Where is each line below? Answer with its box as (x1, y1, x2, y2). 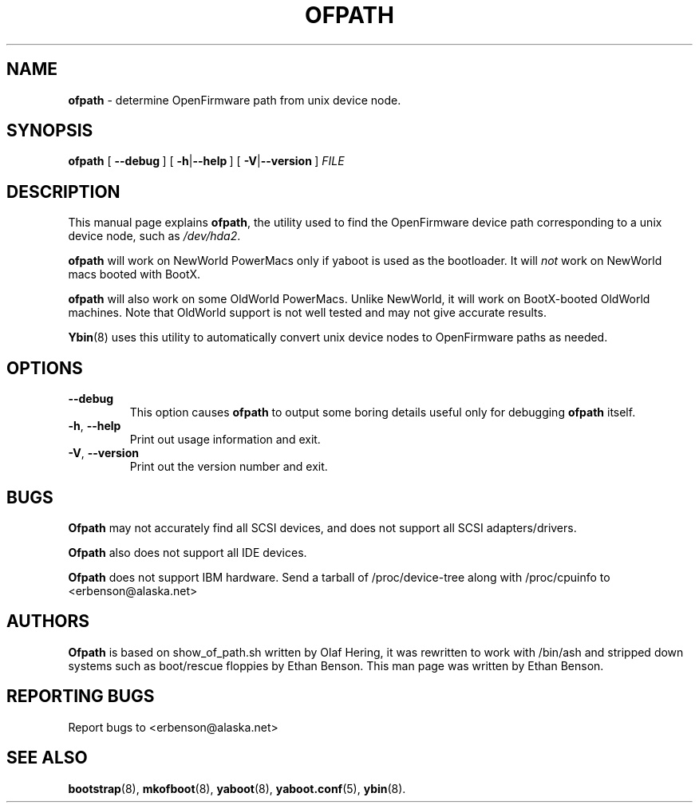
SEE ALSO (6, 748, 88, 768)
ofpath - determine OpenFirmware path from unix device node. (68, 93, 401, 107)
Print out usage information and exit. (129, 432, 321, 447)
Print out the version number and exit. (129, 460, 328, 474)
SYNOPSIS (6, 120, 93, 141)
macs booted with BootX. (68, 267, 201, 282)
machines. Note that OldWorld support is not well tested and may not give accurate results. (68, 306, 547, 320)
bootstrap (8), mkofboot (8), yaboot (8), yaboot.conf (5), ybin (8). (68, 781, 406, 795)
